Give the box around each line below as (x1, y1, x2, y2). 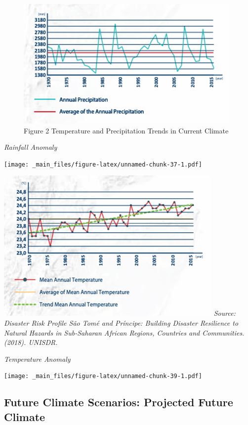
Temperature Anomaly (4, 353, 71, 364)
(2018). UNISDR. (4, 337, 58, 347)
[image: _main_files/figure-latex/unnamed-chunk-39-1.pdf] (4, 373, 202, 380)
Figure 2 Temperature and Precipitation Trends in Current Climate (24, 125, 229, 135)
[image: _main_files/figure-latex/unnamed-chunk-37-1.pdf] (4, 161, 202, 168)
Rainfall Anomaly (4, 142, 57, 152)
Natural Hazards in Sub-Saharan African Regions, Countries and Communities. (4, 327, 245, 338)
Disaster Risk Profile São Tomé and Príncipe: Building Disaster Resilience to (4, 318, 239, 328)
